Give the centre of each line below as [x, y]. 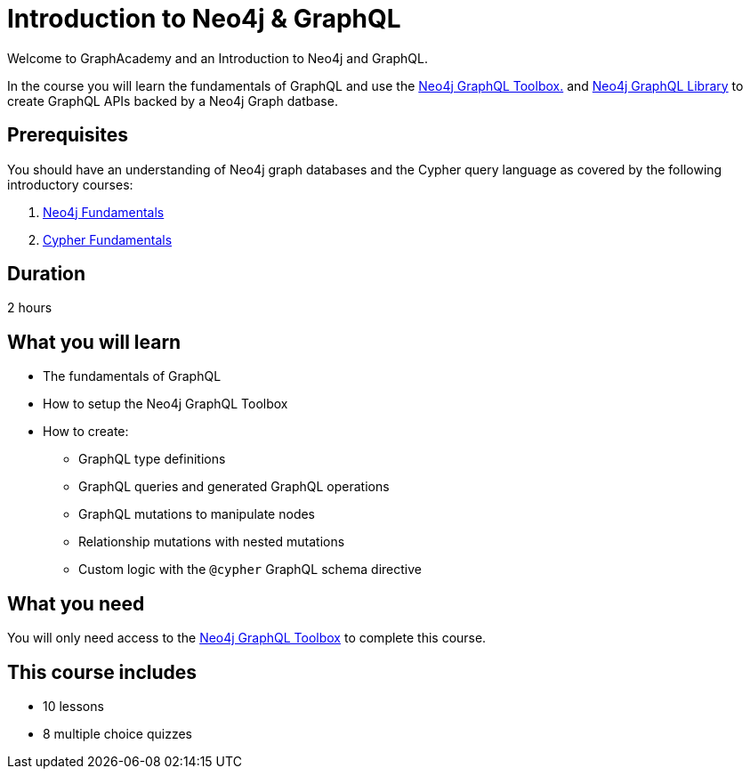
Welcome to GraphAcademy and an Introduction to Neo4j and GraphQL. [218, 58]
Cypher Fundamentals [108, 239]
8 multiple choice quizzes [117, 733]
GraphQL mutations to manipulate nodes [197, 514]
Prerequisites [68, 135]
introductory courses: [70, 184]
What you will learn [94, 342]
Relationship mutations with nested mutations [212, 542]
